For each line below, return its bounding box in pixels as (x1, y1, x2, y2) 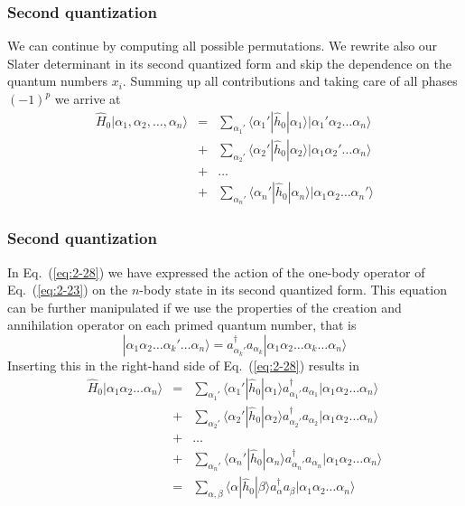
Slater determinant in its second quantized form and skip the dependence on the (7, 53, 451, 72)
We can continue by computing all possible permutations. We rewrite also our (7, 36, 438, 55)
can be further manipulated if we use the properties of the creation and (7, 297, 402, 316)
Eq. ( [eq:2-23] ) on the (7, 280, 128, 299)
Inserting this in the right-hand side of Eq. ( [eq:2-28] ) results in (7, 355, 360, 374)
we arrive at (54, 89, 121, 108)
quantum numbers (7, 71, 107, 90)
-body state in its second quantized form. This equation (139, 280, 447, 299)
